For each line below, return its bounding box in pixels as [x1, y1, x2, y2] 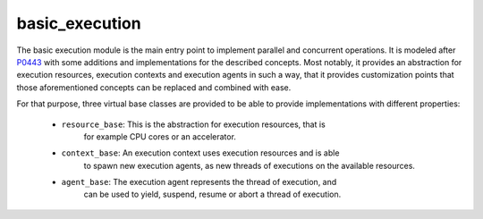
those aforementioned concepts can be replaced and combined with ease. [16, 81, 292, 93]
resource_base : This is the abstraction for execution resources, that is [61, 119, 326, 130]
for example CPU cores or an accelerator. [83, 131, 237, 142]
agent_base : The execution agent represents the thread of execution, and [61, 177, 337, 188]
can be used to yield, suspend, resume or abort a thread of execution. [83, 189, 342, 200]
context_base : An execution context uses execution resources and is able [61, 147, 340, 158]
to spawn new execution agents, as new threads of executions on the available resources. [83, 160, 416, 171]
